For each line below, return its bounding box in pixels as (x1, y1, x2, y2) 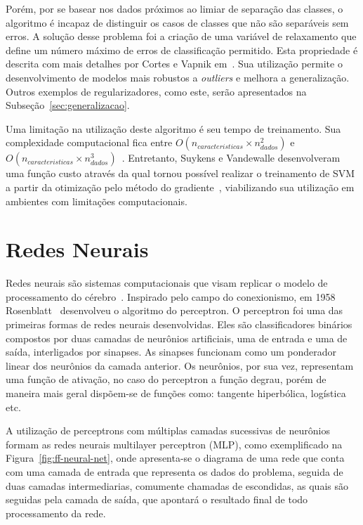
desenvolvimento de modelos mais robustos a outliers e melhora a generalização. (6, 70, 350, 84)
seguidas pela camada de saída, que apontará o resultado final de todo (6, 492, 308, 507)
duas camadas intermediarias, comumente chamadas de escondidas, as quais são (6, 478, 348, 493)
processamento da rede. (6, 505, 106, 520)
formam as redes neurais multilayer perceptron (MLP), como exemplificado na (6, 436, 343, 451)
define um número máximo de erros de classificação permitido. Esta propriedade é (6, 42, 358, 57)
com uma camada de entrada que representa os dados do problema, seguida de (6, 464, 343, 479)
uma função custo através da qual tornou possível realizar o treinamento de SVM (6, 166, 355, 181)
